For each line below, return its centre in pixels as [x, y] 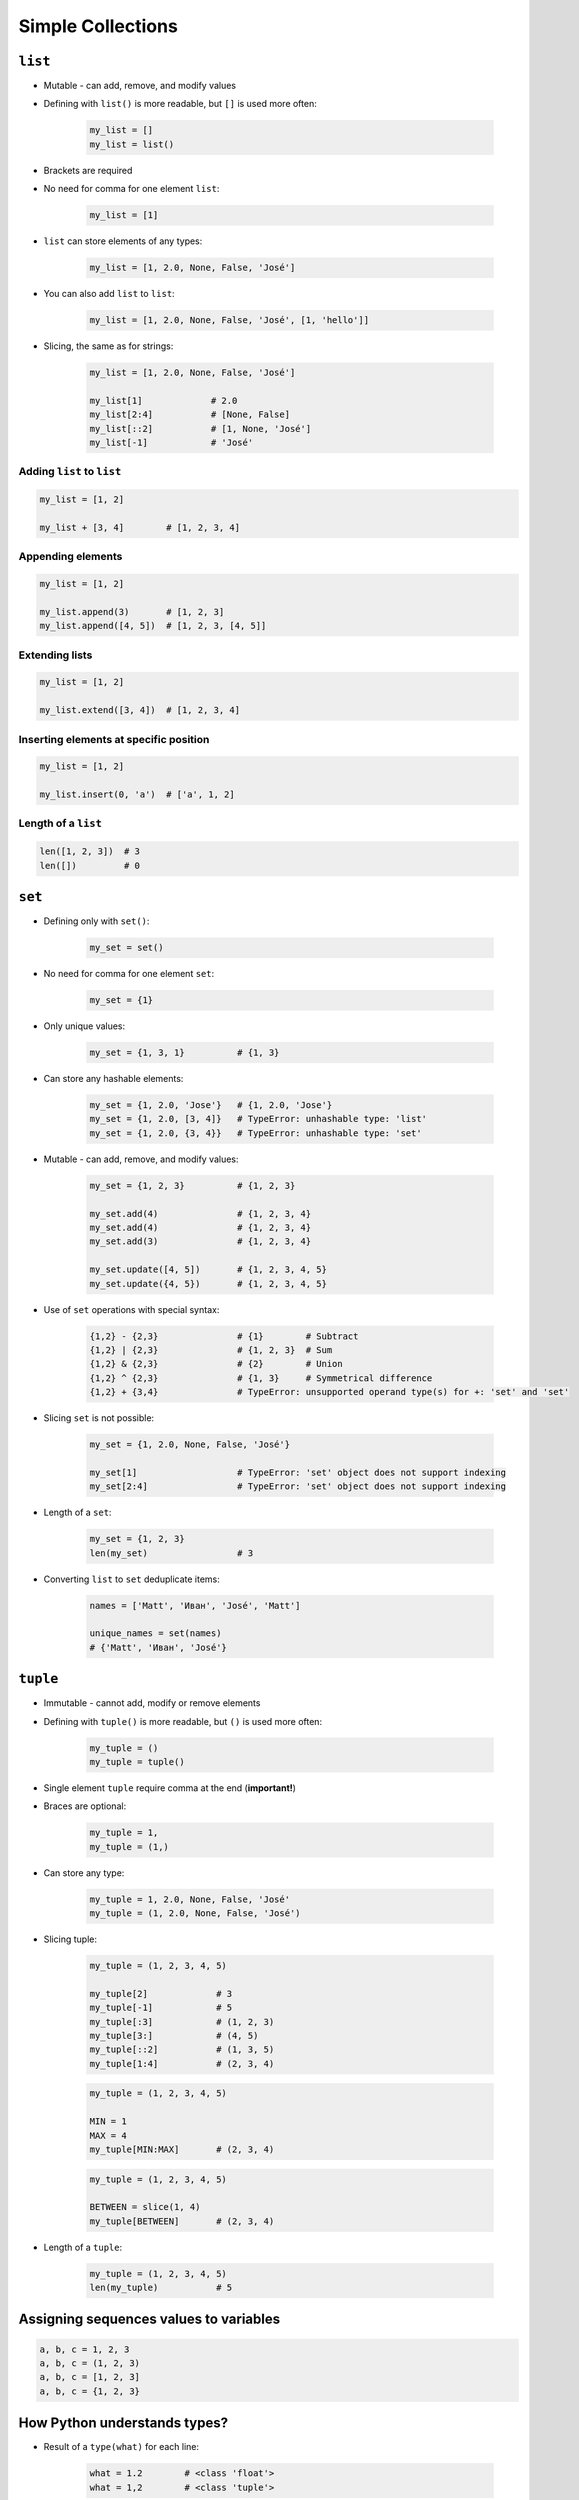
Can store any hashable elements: [113, 1079]
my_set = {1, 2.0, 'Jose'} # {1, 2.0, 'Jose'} [211, 1105]
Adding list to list [70, 472]
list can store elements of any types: [123, 241]
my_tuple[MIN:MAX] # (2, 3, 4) [182, 2149]
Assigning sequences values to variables [149, 2319]
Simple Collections [98, 26]
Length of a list [60, 823]
